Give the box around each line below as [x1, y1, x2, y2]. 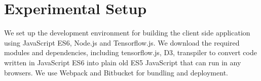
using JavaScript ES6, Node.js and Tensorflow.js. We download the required [4, 37, 240, 48]
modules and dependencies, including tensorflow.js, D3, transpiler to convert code [4, 47, 257, 58]
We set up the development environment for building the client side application [4, 27, 250, 38]
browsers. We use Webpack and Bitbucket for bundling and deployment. [4, 67, 228, 77]
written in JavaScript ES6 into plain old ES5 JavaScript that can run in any [4, 57, 241, 67]
